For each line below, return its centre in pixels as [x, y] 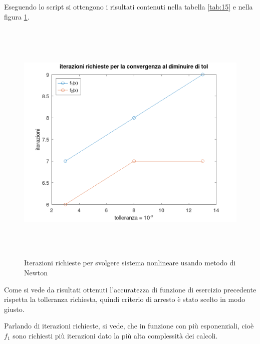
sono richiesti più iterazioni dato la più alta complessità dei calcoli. [115, 335]
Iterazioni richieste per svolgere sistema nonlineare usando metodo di [130, 263]
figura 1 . [17, 16]
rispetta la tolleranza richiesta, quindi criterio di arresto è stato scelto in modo [125, 299]
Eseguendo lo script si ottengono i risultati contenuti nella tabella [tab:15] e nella [128, 7]
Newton [36, 272]
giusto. [14, 309]
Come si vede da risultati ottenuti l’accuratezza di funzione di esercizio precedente [130, 289]
